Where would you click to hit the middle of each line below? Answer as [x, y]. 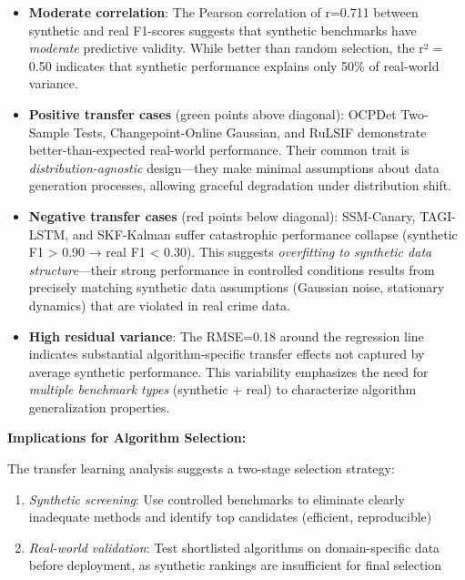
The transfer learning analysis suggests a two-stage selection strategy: [201, 468]
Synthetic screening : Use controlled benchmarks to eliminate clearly [217, 499]
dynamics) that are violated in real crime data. [159, 305]
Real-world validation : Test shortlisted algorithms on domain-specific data [234, 547]
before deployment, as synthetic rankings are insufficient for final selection [235, 565]
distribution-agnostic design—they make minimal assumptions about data [234, 167]
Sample [49, 132]
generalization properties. [99, 407]
